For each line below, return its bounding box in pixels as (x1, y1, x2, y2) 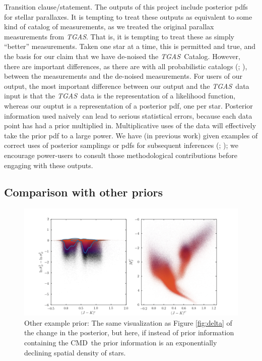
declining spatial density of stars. (24, 347, 126, 357)
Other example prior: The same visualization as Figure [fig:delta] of (24, 317, 232, 328)
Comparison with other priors (4, 184, 163, 200)
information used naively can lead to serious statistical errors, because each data (4, 110, 252, 121)
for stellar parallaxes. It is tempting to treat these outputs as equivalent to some (4, 11, 252, 22)
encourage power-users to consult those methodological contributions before (4, 149, 237, 160)
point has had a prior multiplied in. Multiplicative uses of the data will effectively (4, 120, 256, 131)
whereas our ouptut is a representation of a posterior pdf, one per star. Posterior (4, 100, 253, 111)
